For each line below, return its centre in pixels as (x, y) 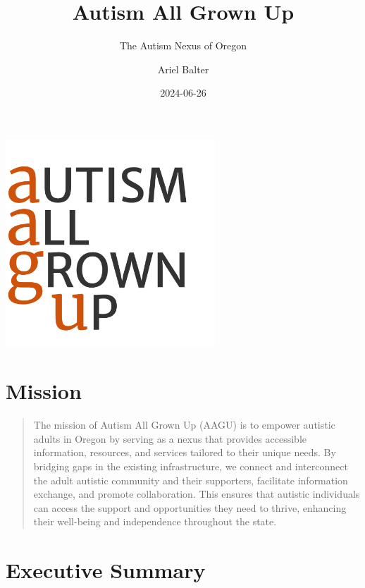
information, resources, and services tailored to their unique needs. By (185, 452)
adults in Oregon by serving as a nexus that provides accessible (170, 438)
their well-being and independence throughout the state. (155, 521)
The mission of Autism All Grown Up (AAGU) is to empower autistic (184, 425)
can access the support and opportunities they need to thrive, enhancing (190, 507)
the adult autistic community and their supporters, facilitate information (191, 480)
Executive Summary (106, 570)
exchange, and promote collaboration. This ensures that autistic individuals (197, 494)
